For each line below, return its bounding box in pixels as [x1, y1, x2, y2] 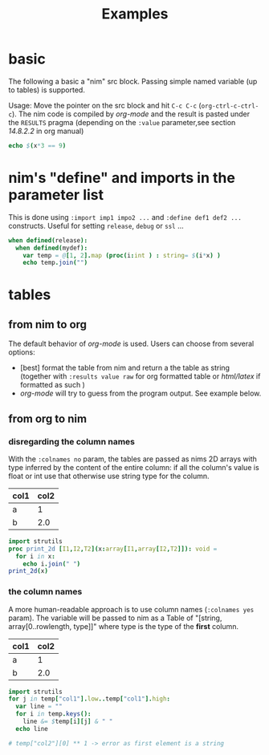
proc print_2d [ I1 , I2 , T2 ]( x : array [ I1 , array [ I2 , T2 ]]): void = [8, 545, 218, 553]
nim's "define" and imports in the [8, 169, 235, 187]
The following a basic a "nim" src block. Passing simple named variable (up [8, 76, 258, 86]
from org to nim [8, 412, 87, 425]
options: [8, 347, 36, 357]
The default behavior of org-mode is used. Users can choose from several [8, 339, 255, 349]
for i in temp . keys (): [15, 710, 92, 718]
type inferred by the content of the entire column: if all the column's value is [8, 462, 259, 472]
